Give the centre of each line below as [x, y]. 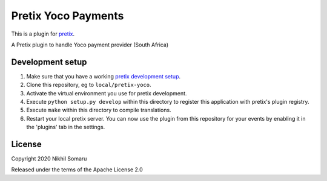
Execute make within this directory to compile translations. [99, 110]
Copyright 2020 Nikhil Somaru [49, 159]
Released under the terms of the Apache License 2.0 [77, 170]
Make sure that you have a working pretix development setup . [104, 76]
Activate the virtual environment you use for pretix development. [107, 93]
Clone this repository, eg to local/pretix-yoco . [89, 85]
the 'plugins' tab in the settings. [66, 127]
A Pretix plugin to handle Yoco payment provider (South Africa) [90, 45]
